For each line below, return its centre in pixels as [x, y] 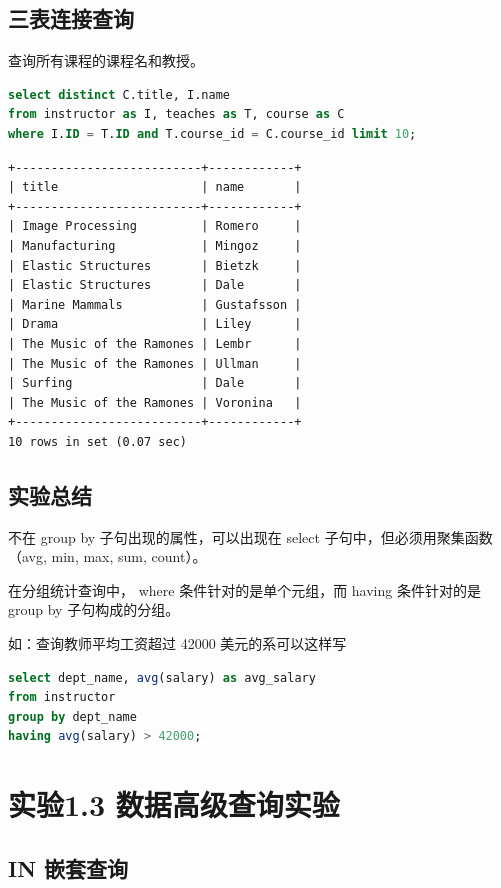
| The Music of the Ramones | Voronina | [155, 402]
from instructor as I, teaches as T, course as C [176, 114]
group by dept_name [72, 716]
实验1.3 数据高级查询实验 [174, 804]
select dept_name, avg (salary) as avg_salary [162, 677]
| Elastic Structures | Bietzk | [155, 265]
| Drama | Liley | [155, 324]
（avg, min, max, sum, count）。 [107, 556]
